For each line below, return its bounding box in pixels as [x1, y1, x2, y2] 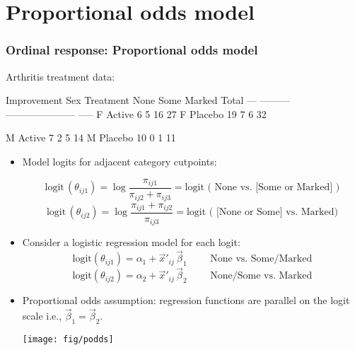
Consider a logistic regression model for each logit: [22, 235, 240, 250]
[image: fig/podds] [22, 334, 114, 345]
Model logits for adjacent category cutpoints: [22, 153, 217, 168]
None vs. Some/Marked [210, 254, 313, 264]
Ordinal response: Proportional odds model [6, 41, 258, 59]
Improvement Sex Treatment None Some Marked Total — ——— [6, 93, 290, 107]
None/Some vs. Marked [210, 271, 313, 281]
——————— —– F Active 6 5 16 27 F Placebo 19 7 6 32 [6, 106, 267, 121]
